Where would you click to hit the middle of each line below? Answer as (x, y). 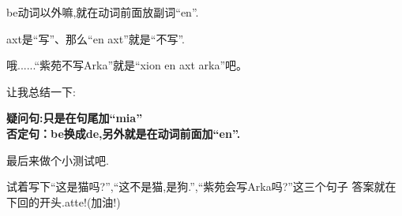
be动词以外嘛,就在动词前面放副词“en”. (103, 12)
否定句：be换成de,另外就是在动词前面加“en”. (124, 133)
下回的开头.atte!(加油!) (64, 201)
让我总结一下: (41, 91)
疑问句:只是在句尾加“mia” (75, 118)
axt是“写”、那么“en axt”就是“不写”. (96, 38)
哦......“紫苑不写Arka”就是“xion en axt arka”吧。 (127, 65)
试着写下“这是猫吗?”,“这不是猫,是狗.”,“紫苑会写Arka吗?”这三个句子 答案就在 (201, 186)
